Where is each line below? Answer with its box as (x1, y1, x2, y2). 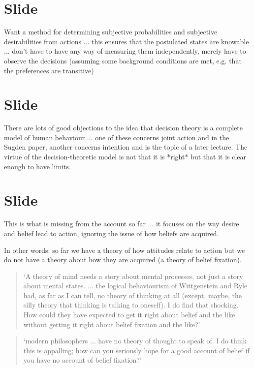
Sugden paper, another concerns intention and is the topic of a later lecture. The (4, 142, 248, 152)
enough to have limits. (4, 161, 71, 171)
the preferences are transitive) (4, 65, 94, 75)
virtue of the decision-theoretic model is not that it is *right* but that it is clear (4, 152, 247, 161)
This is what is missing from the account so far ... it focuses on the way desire (4, 218, 239, 229)
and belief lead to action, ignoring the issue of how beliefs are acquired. (4, 228, 219, 238)
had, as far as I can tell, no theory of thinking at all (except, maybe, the (23, 290, 242, 300)
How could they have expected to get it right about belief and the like (23, 309, 235, 320)
